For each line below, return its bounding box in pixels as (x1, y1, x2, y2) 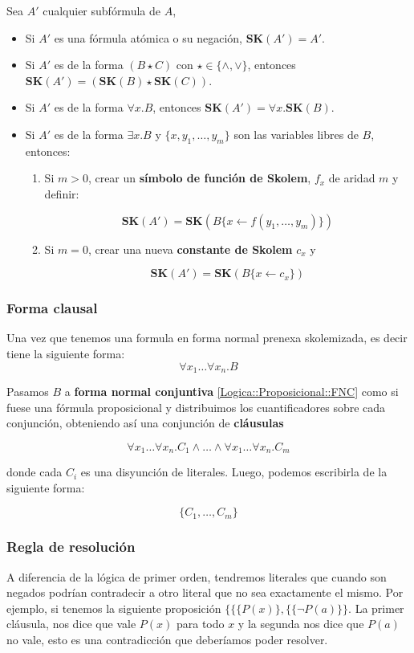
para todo (176, 615, 225, 632)
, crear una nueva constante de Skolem (87, 240, 293, 257)
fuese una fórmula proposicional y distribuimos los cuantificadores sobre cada (6, 398, 386, 415)
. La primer (348, 599, 404, 616)
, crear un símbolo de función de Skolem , (87, 169, 311, 186)
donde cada (6, 463, 63, 480)
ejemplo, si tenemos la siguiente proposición (6, 599, 221, 616)
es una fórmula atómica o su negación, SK (54, 29, 264, 46)
